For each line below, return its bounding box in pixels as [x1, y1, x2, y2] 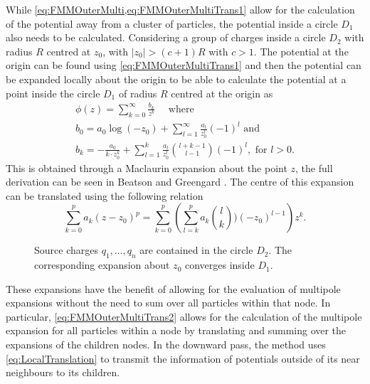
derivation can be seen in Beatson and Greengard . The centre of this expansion [6, 174, 354, 189]
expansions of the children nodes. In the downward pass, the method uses [6, 337, 326, 352]
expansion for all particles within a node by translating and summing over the [6, 323, 347, 338]
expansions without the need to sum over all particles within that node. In [6, 295, 331, 310]
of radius [118, 85, 157, 100]
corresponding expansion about [34, 257, 170, 272]
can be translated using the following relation [6, 188, 203, 203]
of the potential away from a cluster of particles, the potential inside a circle [6, 16, 338, 31]
